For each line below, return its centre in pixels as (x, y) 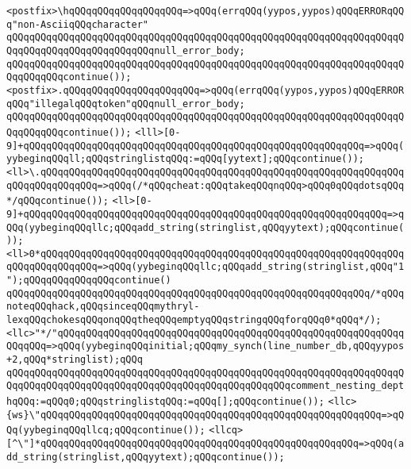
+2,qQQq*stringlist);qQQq (75, 360)
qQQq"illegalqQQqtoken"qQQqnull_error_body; (126, 104)
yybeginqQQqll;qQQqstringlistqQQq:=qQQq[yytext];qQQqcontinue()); (186, 159)
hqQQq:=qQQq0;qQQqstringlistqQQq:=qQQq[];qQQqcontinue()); (165, 402)
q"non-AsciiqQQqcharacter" (77, 24)
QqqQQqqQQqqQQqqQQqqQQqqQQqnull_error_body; (126, 50)
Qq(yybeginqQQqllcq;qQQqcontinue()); (106, 431)
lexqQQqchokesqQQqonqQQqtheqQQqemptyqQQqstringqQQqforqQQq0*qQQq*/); (194, 320)
